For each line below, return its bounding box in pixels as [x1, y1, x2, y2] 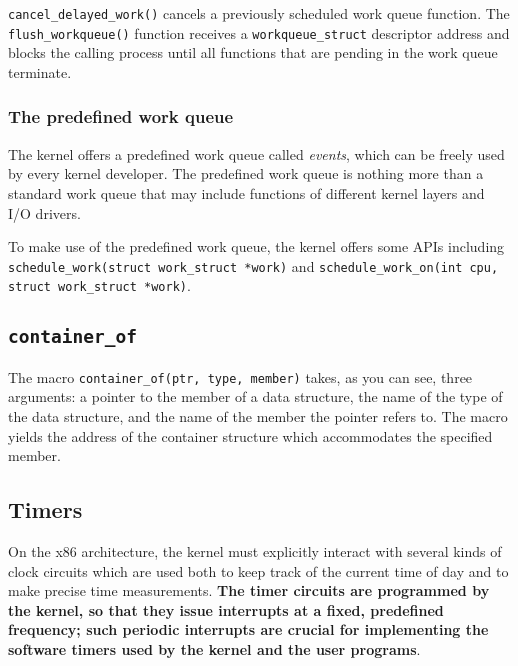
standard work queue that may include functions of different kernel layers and [8, 182, 485, 203]
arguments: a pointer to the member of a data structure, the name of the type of [8, 386, 503, 407]
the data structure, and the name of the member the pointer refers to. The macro [8, 406, 508, 427]
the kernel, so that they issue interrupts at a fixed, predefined [8, 599, 444, 620]
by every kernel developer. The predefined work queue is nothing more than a [8, 163, 484, 184]
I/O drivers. [8, 202, 81, 223]
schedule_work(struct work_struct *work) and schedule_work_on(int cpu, [8, 255, 499, 276]
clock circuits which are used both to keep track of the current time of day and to [8, 560, 509, 581]
